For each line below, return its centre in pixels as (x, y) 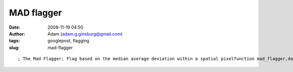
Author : (17, 34)
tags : (14, 41)
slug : (14, 47)
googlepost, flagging (69, 41)
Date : (15, 27)
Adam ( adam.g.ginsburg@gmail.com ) (85, 34)
